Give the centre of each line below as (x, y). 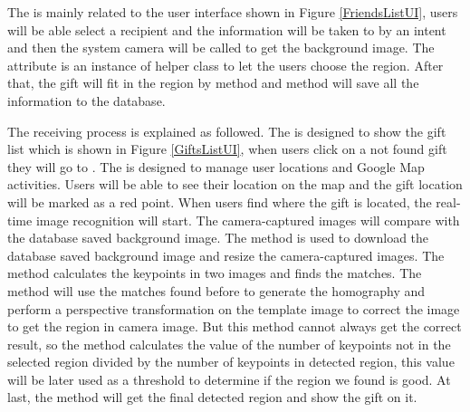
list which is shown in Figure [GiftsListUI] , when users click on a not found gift (227, 149)
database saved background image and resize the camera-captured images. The (226, 255)
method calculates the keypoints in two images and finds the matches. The (215, 273)
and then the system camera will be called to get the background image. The (221, 48)
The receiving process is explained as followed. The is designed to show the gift (227, 131)
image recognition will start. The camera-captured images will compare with (248, 220)
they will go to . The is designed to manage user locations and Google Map (216, 166)
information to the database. (86, 100)
